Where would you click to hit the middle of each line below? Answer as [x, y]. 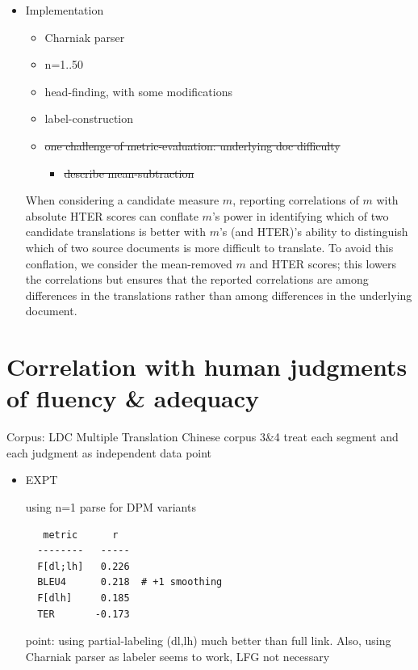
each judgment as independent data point [109, 452]
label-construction [89, 118]
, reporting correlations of [296, 200]
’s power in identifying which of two [300, 215]
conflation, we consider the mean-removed [129, 263]
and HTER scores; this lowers [323, 263]
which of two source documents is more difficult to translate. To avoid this [209, 247]
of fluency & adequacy [133, 398]
